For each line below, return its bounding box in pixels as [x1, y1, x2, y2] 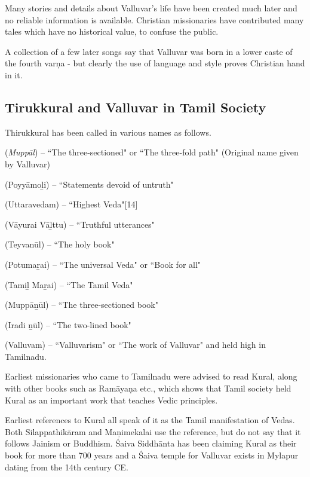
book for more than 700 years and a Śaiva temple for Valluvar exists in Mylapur [5, 449, 299, 461]
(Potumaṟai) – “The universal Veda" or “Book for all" [5, 258, 201, 270]
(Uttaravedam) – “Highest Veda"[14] [5, 198, 138, 210]
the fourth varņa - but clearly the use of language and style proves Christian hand [5, 57, 305, 69]
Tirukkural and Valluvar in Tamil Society [5, 97, 266, 116]
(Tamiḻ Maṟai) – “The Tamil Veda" [5, 278, 133, 291]
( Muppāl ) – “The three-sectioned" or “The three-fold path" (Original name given [5, 146, 299, 158]
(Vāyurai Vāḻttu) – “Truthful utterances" [5, 218, 155, 230]
